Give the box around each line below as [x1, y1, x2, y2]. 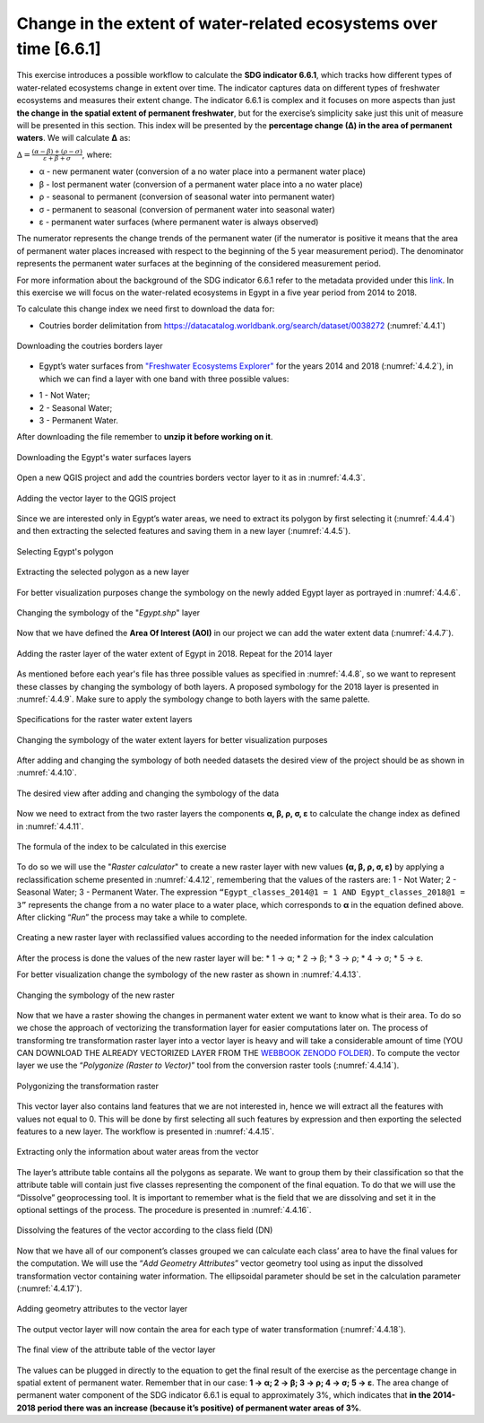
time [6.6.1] [16, 39, 101, 58]
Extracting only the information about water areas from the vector [16, 1147, 259, 1157]
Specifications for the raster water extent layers [16, 714, 193, 725]
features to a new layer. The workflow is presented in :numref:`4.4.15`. [16, 1126, 275, 1137]
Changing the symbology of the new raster [16, 990, 175, 1000]
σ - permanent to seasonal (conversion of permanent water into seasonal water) [39, 204, 335, 214]
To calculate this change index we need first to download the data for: [16, 303, 275, 314]
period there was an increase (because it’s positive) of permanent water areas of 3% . [37, 1402, 362, 1413]
